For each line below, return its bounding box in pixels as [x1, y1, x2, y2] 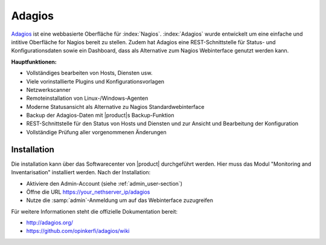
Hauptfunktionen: [11, 58, 57, 65]
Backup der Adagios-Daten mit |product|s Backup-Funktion [26, 112, 174, 119]
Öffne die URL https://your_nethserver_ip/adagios [26, 188, 150, 195]
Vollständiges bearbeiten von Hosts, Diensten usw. [26, 70, 153, 77]
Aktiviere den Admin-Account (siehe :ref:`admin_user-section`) [26, 180, 182, 187]
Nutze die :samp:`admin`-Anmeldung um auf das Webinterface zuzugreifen [26, 197, 214, 204]
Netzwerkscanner [26, 86, 71, 93]
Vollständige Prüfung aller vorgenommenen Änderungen [26, 128, 167, 136]
